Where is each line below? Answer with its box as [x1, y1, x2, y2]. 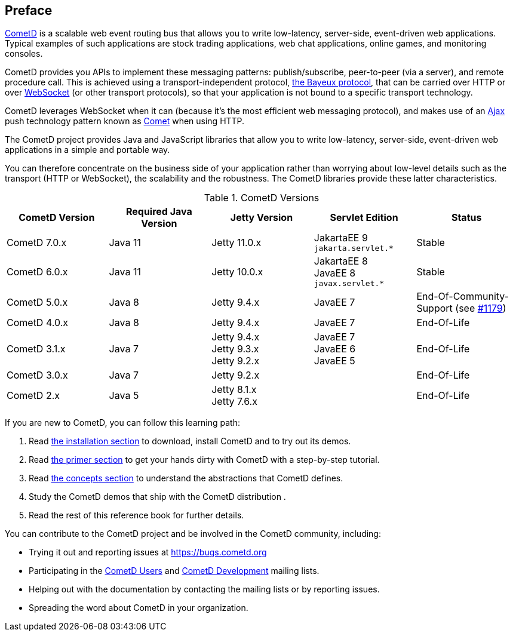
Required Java [125, 205, 192, 218]
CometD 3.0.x [7, 369, 68, 382]
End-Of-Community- [416, 290, 509, 303]
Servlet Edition [330, 211, 398, 224]
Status [451, 211, 482, 224]
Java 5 [109, 389, 139, 402]
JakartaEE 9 [314, 232, 368, 244]
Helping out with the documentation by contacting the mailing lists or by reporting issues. [29, 584, 380, 595]
